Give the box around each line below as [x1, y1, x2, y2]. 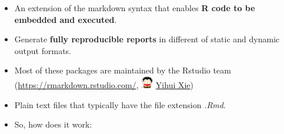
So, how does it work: [14, 118, 92, 130]
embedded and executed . [14, 13, 117, 25]
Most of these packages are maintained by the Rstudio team [14, 64, 231, 76]
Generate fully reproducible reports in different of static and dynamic [14, 33, 280, 45]
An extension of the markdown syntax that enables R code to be [14, 2, 255, 14]
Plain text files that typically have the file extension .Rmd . [14, 98, 226, 110]
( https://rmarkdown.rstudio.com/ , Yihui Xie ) [14, 78, 194, 91]
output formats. [14, 44, 71, 56]
